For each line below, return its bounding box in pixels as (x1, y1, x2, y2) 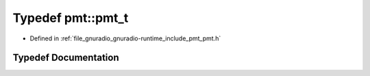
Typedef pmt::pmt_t (12, 10, 129, 25)
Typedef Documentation (12, 52, 119, 64)
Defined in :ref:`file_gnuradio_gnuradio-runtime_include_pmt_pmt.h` (29, 34, 221, 42)
